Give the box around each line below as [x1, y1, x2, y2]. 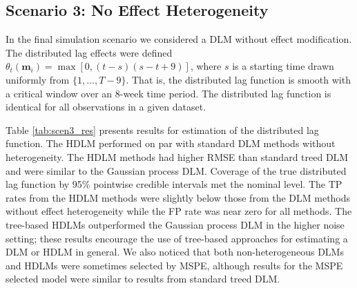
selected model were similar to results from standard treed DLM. [6, 271, 280, 286]
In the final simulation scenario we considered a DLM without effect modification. [6, 32, 352, 46]
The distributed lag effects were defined [6, 45, 173, 59]
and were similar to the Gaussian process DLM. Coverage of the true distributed [6, 163, 347, 177]
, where [190, 59, 222, 73]
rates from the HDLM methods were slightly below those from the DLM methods [6, 190, 351, 204]
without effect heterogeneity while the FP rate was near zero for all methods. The [6, 204, 352, 218]
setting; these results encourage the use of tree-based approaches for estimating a [6, 231, 348, 245]
